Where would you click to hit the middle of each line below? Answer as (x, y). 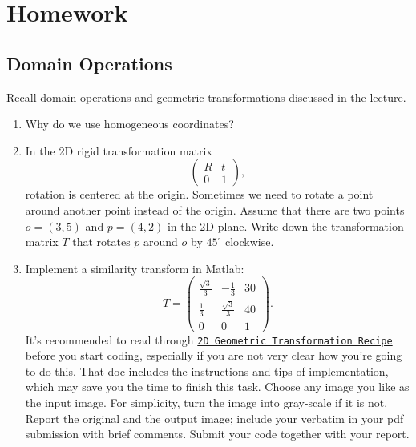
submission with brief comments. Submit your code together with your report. (217, 434)
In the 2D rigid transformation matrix (119, 150)
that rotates (101, 242)
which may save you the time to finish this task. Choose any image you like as (217, 387)
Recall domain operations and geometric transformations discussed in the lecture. (206, 97)
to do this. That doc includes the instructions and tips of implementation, (207, 370)
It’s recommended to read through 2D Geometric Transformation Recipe (209, 339)
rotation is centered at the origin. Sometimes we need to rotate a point (199, 194)
